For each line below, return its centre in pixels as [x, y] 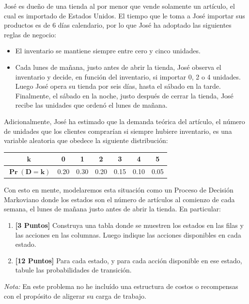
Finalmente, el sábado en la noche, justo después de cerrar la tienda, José [124, 95]
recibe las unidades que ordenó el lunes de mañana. [91, 105]
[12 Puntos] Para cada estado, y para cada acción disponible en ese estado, [129, 260]
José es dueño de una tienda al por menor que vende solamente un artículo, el [119, 6]
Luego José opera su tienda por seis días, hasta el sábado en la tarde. [118, 86]
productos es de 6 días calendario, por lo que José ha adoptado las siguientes [118, 25]
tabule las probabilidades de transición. [73, 270]
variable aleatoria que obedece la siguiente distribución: [86, 140]
